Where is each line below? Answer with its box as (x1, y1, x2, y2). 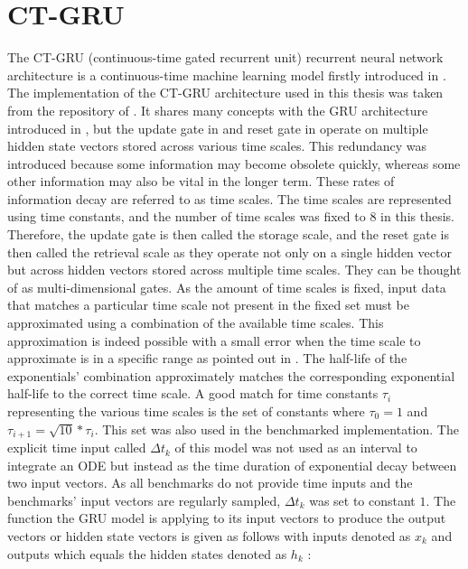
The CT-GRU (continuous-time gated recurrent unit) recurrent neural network (7, 48, 444, 67)
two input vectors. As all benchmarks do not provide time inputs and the (7, 473, 413, 492)
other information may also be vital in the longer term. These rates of (7, 172, 395, 191)
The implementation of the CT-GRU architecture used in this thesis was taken (7, 83, 444, 102)
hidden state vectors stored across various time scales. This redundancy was (7, 136, 427, 155)
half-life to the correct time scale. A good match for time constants (7, 384, 379, 403)
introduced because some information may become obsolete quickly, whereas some (7, 154, 461, 173)
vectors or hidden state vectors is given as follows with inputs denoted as (7, 527, 411, 546)
